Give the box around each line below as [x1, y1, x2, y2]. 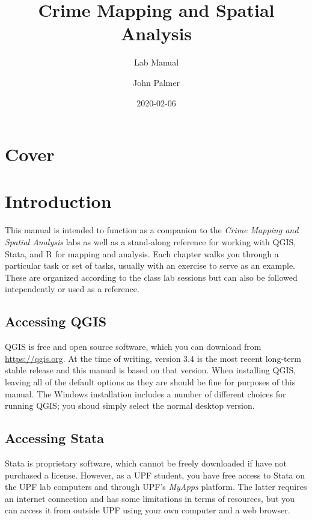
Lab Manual [133, 56, 179, 69]
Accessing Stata [5, 429, 105, 447]
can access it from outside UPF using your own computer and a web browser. [5, 504, 290, 516]
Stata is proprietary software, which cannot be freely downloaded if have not [5, 456, 287, 469]
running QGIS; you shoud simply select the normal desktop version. [5, 399, 255, 412]
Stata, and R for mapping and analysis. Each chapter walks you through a [5, 247, 279, 260]
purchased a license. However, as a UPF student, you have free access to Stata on [5, 468, 305, 481]
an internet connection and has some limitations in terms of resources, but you [5, 492, 295, 504]
